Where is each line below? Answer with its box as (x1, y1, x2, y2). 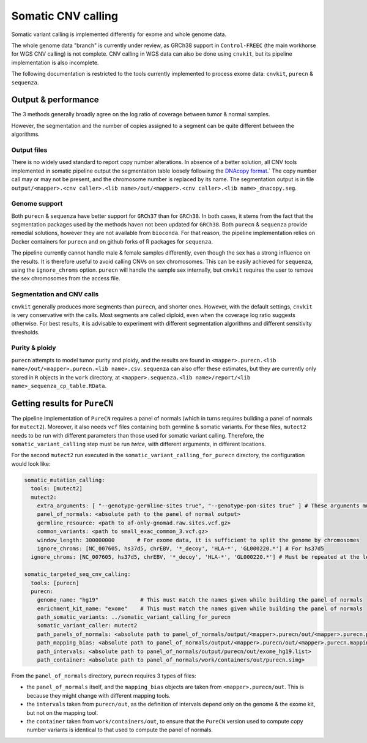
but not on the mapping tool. (26, 709, 98, 716)
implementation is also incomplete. (11, 59, 99, 66)
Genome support (11, 200, 63, 208)
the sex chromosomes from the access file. (11, 275, 120, 282)
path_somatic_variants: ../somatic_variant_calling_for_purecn (37, 614, 231, 621)
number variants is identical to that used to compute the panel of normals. (26, 726, 213, 734)
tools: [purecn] (31, 579, 80, 586)
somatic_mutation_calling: (24, 476, 105, 484)
